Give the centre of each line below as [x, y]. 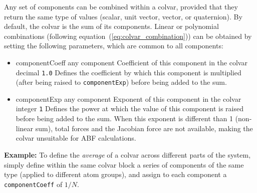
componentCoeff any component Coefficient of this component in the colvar [132, 62]
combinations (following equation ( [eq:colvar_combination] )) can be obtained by [128, 36]
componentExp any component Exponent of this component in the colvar [128, 98]
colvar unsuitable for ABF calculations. [76, 138]
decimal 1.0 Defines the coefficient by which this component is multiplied [128, 72]
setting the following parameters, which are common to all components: [114, 46]
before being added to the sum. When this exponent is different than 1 [124, 118]
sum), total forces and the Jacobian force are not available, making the [144, 128]
